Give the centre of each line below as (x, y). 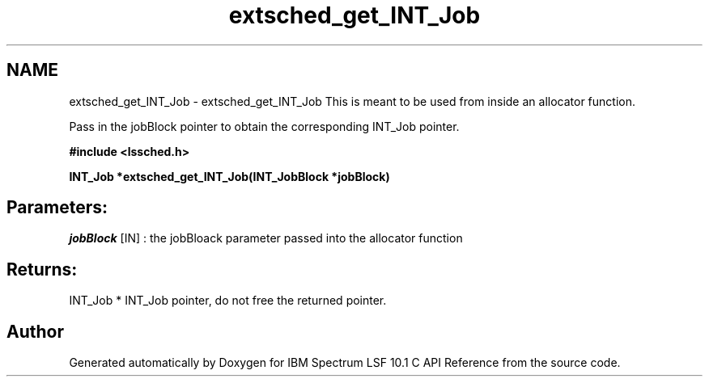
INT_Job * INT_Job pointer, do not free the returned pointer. (228, 301)
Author (35, 331)
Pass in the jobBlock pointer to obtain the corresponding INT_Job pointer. (264, 126)
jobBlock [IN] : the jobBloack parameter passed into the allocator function (266, 238)
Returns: (42, 269)
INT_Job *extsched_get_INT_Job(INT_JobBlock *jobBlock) (229, 176)
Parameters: (57, 208)
